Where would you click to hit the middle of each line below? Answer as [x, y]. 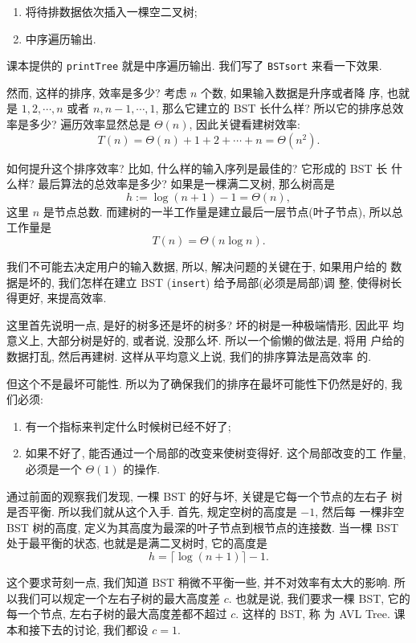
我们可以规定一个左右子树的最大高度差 [118, 598]
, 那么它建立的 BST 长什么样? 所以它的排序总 [274, 108]
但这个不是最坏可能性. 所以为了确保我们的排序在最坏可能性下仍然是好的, [197, 383]
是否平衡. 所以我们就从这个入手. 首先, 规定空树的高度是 [152, 512]
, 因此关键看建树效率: [245, 124]
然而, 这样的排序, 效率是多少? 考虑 [97, 92]
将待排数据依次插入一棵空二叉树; [111, 11]
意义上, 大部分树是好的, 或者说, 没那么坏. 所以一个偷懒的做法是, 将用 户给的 [206, 340]
